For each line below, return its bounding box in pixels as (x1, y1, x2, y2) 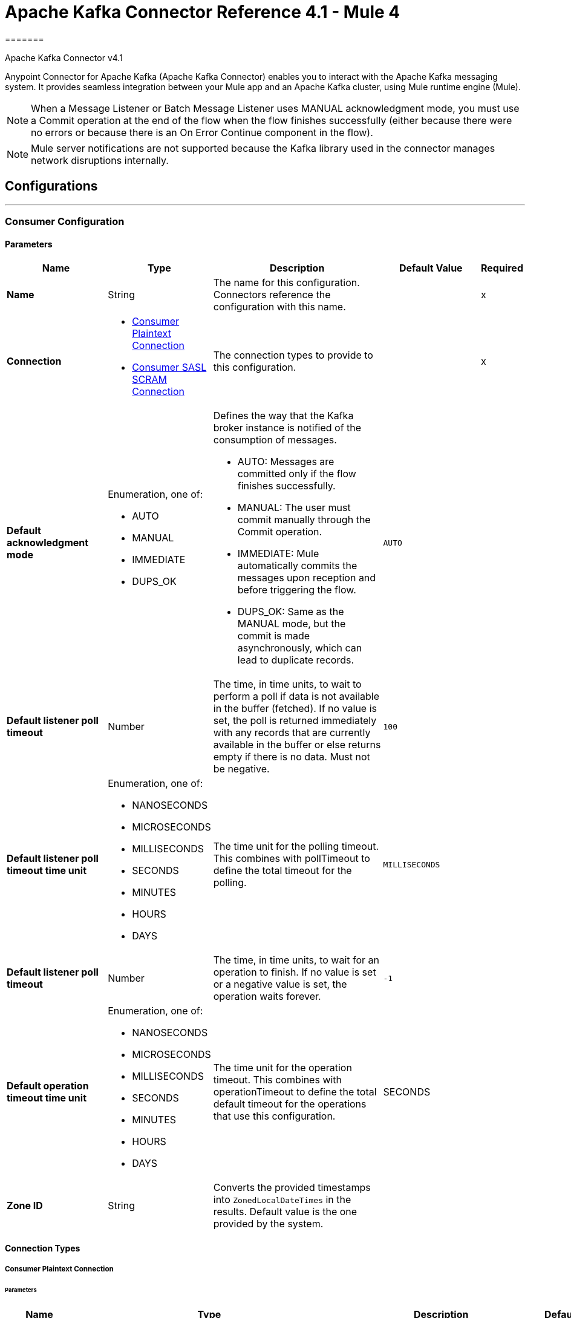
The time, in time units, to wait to (213, 678, 362, 691)
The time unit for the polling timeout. (213, 840, 379, 853)
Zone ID (7, 1199, 43, 1212)
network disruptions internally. (31, 154, 169, 166)
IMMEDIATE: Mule (237, 547, 319, 560)
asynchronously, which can (237, 642, 362, 654)
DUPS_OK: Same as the (237, 605, 344, 618)
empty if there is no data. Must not (213, 751, 370, 763)
